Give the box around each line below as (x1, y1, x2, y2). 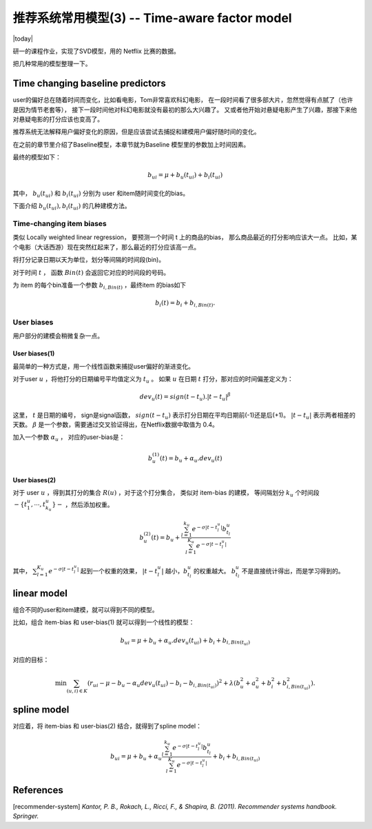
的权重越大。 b (193, 566, 236, 575)
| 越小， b (161, 566, 188, 575)
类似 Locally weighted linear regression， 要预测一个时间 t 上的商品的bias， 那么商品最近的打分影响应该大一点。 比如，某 (12, 233, 358, 241)
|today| (12, 34, 34, 43)
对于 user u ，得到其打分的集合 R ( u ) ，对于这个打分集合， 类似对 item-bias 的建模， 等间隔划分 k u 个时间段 (12, 489, 320, 498)
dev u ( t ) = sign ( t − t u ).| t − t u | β (139, 391, 231, 402)
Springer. (12, 812, 39, 820)
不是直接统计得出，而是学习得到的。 (241, 566, 344, 575)
